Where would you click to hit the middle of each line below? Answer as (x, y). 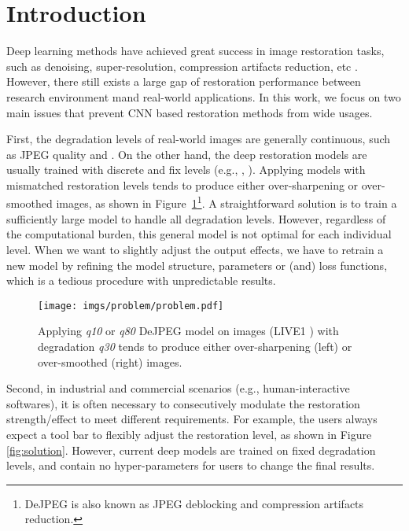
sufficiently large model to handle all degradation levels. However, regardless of (196, 218)
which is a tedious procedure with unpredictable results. (141, 280)
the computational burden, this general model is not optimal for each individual (199, 234)
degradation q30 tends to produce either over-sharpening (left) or (195, 346)
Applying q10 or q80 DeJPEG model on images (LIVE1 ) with (188, 331)
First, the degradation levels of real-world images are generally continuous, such (199, 139)
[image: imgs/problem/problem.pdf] (131, 306)
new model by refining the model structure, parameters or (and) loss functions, (197, 265)
